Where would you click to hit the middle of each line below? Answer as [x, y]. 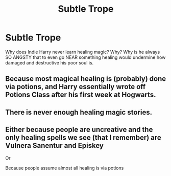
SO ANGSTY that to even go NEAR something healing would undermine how [86, 57]
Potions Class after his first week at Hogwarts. [81, 95]
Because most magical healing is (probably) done [86, 79]
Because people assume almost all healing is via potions [65, 168]
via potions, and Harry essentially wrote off [76, 87]
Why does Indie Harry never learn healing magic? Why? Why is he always [83, 52]
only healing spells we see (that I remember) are [83, 138]
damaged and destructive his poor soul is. [50, 62]
